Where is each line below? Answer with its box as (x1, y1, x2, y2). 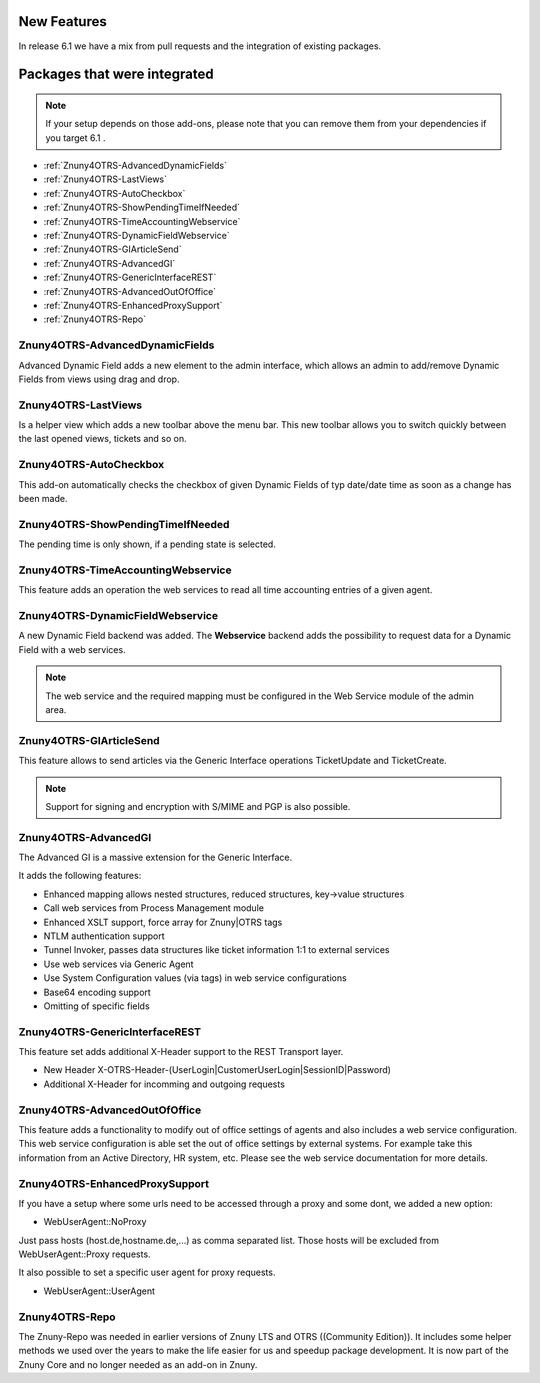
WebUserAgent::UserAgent (43, 1285, 155, 1297)
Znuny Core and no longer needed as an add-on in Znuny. (18, 1358, 258, 1370)
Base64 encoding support (43, 986, 152, 998)
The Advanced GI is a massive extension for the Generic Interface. (18, 851, 293, 864)
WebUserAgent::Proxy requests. (18, 1248, 151, 1260)
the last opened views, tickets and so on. (18, 433, 187, 445)
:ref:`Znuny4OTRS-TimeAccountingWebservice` (43, 215, 241, 227)
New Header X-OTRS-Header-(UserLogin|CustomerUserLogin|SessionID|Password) (43, 1064, 392, 1076)
